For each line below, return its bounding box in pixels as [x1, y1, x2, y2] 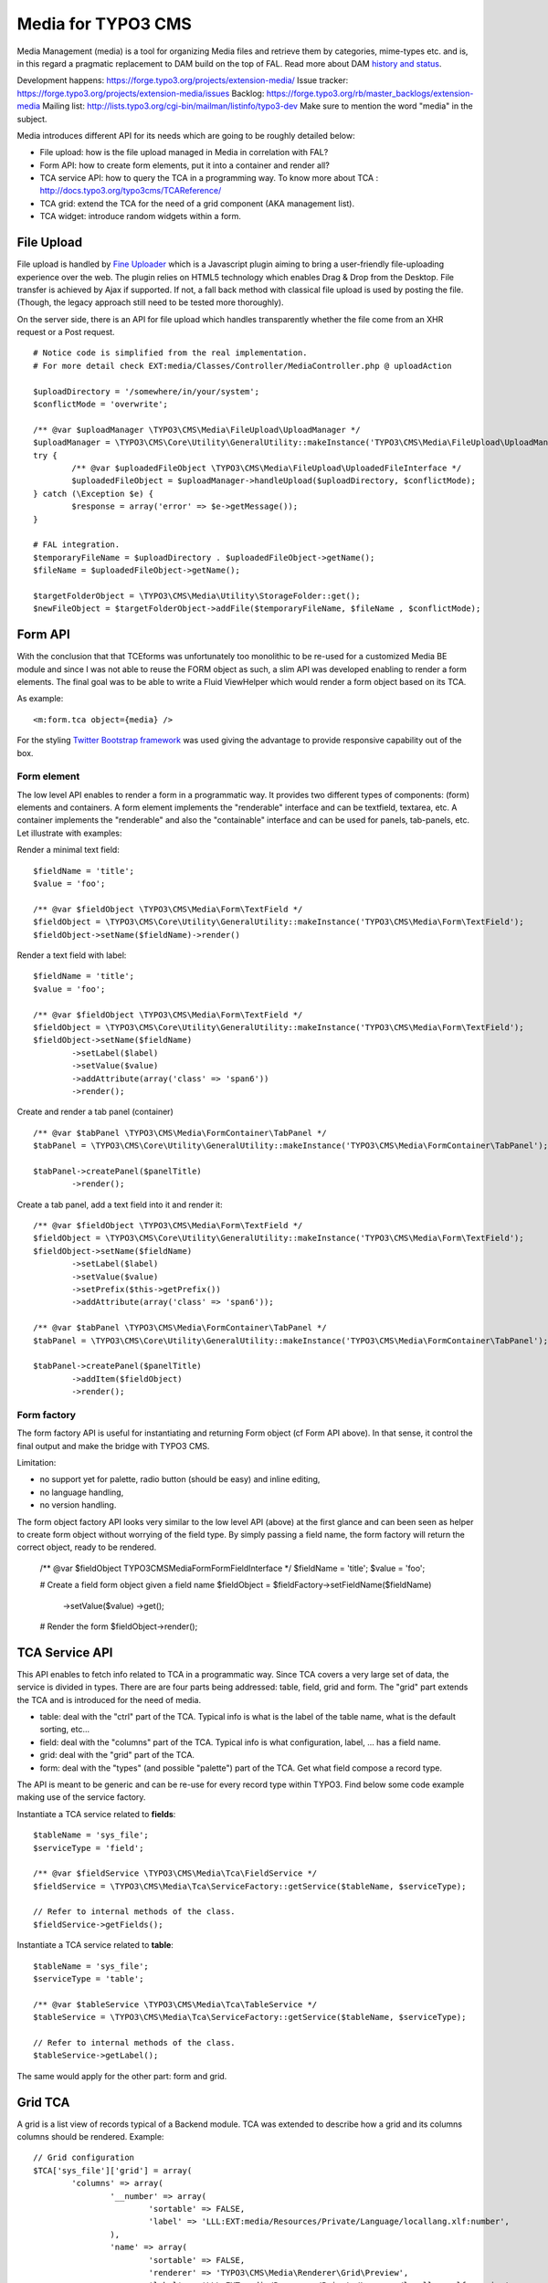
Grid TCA [16, 2094, 70, 2109]
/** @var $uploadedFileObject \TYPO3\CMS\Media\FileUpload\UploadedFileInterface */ [71, 463, 462, 473]
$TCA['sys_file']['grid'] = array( [33, 2165, 193, 2175]
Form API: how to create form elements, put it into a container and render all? [39, 160, 331, 171]
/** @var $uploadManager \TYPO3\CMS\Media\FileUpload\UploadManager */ [33, 425, 361, 435]
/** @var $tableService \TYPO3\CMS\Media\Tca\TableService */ [33, 1999, 318, 2009]
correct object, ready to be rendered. [16, 1541, 157, 1552]
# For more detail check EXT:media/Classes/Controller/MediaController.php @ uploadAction [33, 361, 452, 371]
